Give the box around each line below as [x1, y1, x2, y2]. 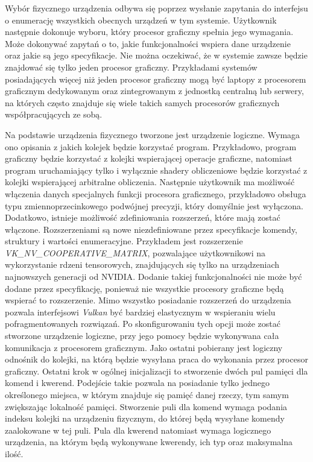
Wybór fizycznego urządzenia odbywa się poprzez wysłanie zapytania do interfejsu [5, 2, 308, 14]
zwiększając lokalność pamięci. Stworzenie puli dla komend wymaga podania [5, 400, 288, 413]
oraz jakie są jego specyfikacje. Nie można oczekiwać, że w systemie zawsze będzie [5, 49, 308, 62]
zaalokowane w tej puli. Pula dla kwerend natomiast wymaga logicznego [5, 423, 271, 436]
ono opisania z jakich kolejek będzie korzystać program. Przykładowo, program [5, 140, 297, 153]
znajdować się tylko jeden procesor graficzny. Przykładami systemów [5, 60, 258, 73]
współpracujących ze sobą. [5, 108, 103, 121]
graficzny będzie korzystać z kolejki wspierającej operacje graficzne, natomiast [5, 152, 292, 165]
